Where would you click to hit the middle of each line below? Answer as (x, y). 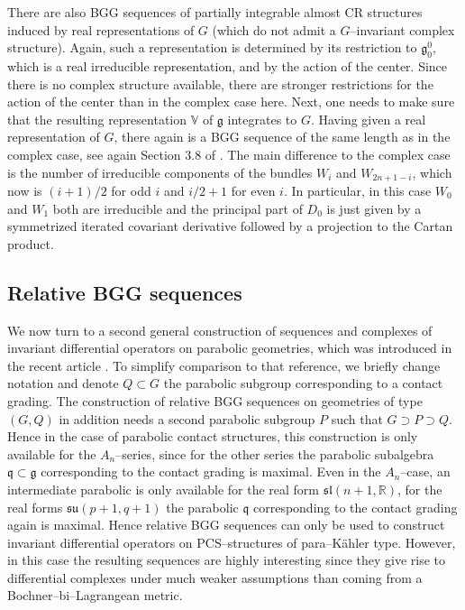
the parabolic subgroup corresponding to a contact (303, 383)
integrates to (262, 119)
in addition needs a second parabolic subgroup (187, 418)
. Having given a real (368, 119)
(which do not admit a (274, 29)
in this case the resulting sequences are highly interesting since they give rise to (227, 560)
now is (25, 190)
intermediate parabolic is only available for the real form (164, 489)
